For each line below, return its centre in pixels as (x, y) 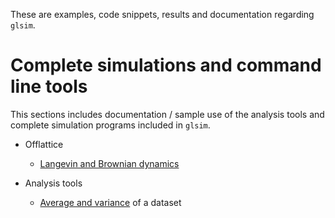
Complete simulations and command (166, 65)
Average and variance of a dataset (110, 202)
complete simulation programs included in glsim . (110, 125)
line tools (49, 86)
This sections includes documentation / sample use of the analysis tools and (167, 114)
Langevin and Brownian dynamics (109, 163)
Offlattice (44, 144)
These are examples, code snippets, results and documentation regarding (162, 14)
